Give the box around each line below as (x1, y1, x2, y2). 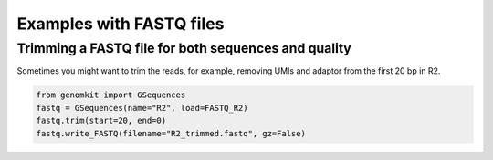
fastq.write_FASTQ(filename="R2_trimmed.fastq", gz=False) (36, 128, 306, 138)
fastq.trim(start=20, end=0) (36, 115, 167, 126)
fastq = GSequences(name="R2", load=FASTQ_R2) (36, 103, 248, 113)
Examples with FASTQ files (16, 14, 225, 34)
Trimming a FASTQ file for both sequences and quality (16, 40, 351, 56)
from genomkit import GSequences (36, 90, 186, 100)
